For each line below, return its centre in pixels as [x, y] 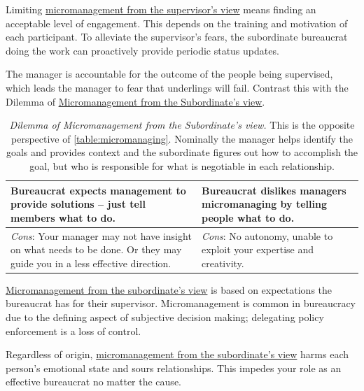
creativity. [223, 263]
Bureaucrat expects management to [98, 190]
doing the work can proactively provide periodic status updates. [142, 50]
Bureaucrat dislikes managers [274, 190]
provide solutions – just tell [78, 204]
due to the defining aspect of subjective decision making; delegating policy [165, 317]
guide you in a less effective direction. [91, 263]
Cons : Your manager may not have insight [101, 235]
